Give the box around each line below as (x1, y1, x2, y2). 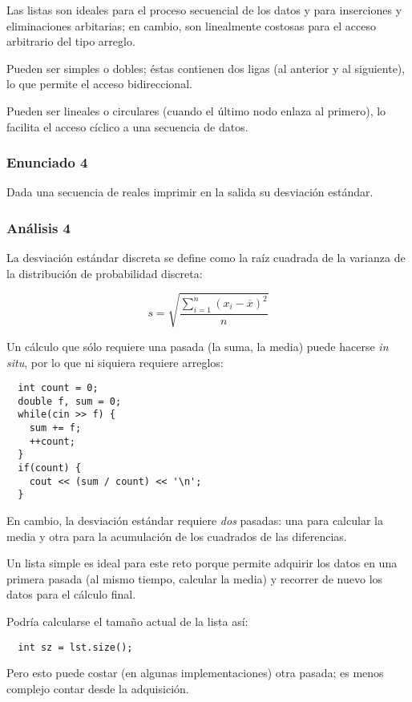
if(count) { (18, 462, 82, 474)
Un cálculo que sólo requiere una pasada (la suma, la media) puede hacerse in (6, 337, 389, 354)
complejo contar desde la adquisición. (6, 680, 189, 696)
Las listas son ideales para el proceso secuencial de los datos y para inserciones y (6, 2, 402, 18)
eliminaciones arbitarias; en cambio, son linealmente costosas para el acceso (6, 17, 377, 34)
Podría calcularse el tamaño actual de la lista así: (6, 612, 248, 629)
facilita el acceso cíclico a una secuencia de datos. (6, 118, 248, 135)
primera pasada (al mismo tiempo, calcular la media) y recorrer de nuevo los (6, 570, 383, 587)
